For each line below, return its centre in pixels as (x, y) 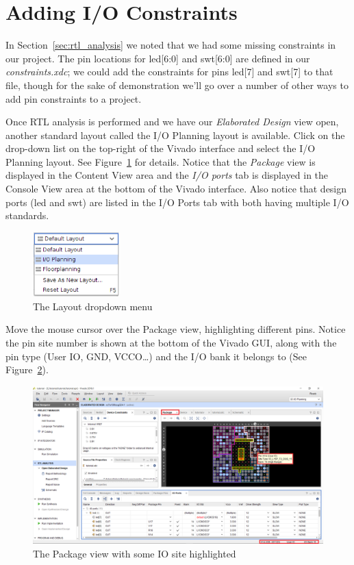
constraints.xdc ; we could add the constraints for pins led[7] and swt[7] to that (169, 72)
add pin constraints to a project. (74, 98)
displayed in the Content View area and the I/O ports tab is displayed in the (167, 175)
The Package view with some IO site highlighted (135, 553)
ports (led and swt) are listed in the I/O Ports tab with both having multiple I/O (177, 202)
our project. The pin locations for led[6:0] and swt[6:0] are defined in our (158, 58)
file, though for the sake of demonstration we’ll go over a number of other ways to (177, 85)
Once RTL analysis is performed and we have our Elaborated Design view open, (172, 122)
